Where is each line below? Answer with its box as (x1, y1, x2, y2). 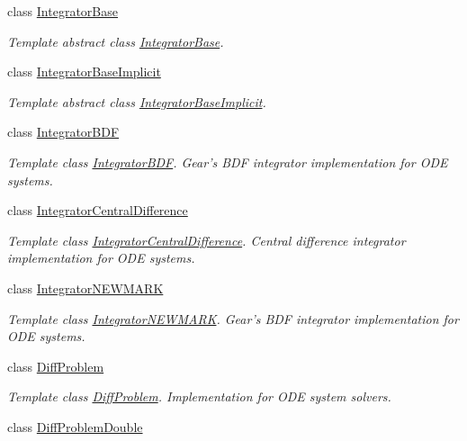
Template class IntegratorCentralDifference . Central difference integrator (7, 230, 406, 249)
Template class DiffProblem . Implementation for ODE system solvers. (7, 387, 391, 406)
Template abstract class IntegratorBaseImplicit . (7, 92, 266, 111)
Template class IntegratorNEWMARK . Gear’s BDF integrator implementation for (7, 309, 459, 328)
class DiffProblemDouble (7, 417, 143, 436)
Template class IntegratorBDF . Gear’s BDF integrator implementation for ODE (7, 152, 448, 171)
